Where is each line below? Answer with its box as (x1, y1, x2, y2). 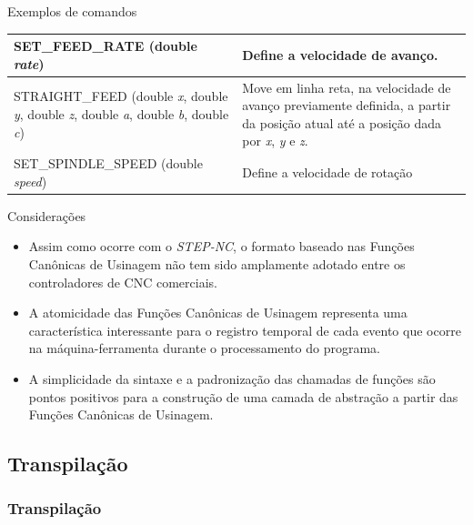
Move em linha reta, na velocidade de (242, 77, 451, 96)
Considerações (7, 206, 86, 225)
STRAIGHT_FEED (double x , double (14, 86, 228, 106)
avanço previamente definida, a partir (242, 96, 451, 115)
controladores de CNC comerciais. (28, 272, 217, 291)
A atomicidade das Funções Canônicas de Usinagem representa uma (28, 303, 408, 322)
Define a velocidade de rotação (242, 162, 413, 181)
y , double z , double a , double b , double (14, 104, 229, 123)
